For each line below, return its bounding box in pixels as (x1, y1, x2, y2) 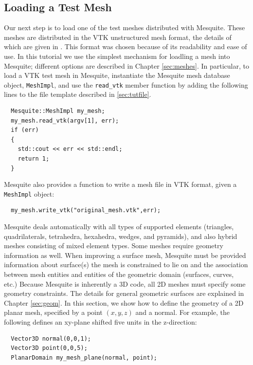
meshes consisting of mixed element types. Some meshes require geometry (4, 240, 223, 251)
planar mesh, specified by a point (4, 307, 103, 317)
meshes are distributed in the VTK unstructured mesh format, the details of (4, 32, 232, 42)
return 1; (18, 155, 50, 162)
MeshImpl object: (4, 188, 54, 199)
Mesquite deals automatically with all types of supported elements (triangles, (4, 221, 234, 232)
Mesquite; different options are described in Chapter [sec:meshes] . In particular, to (4, 60, 249, 71)
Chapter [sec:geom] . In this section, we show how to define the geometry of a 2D (4, 297, 244, 308)
